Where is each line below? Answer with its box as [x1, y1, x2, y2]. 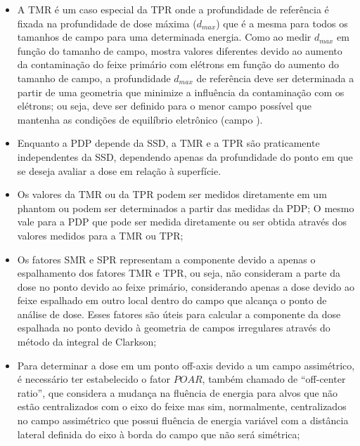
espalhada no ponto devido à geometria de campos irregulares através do [17, 320, 330, 335]
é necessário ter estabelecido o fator [17, 372, 171, 386]
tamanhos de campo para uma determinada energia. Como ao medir [17, 29, 311, 44]
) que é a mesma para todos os [216, 15, 348, 30]
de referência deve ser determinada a [196, 70, 354, 85]
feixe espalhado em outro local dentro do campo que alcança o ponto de [17, 293, 327, 308]
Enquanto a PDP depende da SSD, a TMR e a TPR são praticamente [17, 136, 320, 150]
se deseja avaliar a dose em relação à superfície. [17, 163, 221, 178]
